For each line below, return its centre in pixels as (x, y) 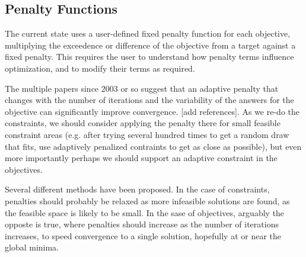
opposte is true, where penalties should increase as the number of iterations (142, 224)
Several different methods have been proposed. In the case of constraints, (137, 189)
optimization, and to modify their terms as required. (100, 68)
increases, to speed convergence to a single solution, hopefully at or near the (143, 235)
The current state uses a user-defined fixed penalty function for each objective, (148, 33)
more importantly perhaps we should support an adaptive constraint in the (141, 158)
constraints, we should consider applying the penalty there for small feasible (143, 123)
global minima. (32, 247)
